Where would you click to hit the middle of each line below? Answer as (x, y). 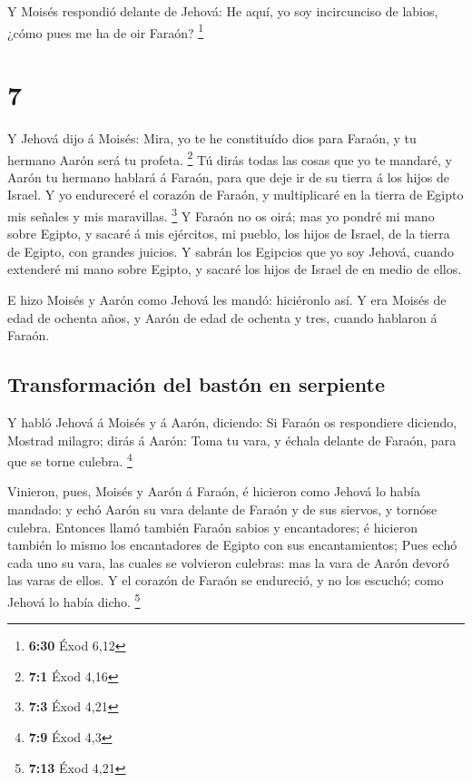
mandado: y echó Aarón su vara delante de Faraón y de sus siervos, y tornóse (222, 509)
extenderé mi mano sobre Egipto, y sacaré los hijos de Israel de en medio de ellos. (235, 269)
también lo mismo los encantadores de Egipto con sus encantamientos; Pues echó (232, 545)
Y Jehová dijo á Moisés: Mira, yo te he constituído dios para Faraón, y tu (212, 137)
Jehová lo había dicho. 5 (74, 600)
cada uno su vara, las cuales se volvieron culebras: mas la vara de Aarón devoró (228, 562)
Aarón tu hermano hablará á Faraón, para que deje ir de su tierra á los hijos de (228, 176)
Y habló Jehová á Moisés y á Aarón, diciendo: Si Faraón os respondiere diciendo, (232, 422)
